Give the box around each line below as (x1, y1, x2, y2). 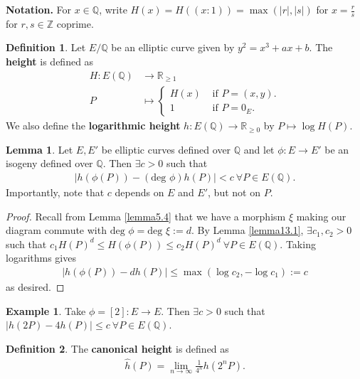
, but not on (208, 184, 260, 199)
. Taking (280, 236, 316, 251)
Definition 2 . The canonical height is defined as (6, 341, 229, 356)
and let (243, 142, 275, 156)
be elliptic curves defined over (101, 142, 231, 156)
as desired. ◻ (6, 279, 65, 294)
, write (99, 2, 127, 16)
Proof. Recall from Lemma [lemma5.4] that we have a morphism (6, 208, 286, 223)
